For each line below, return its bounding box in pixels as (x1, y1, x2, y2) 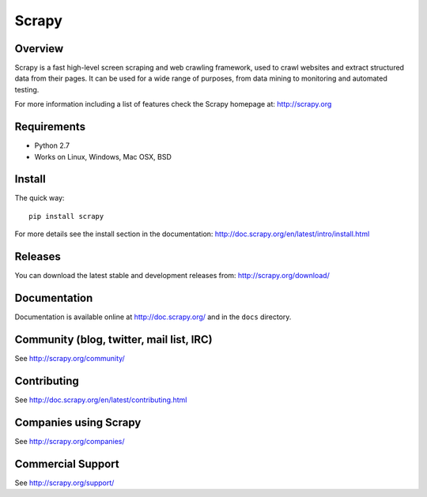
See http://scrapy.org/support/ (14, 478, 115, 488)
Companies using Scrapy (14, 416, 142, 429)
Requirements (14, 120, 86, 134)
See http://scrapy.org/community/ (14, 353, 126, 363)
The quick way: (14, 194, 65, 203)
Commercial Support (14, 457, 120, 470)
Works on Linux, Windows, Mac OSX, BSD (34, 152, 172, 161)
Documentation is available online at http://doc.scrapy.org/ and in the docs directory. (14, 312, 292, 322)
